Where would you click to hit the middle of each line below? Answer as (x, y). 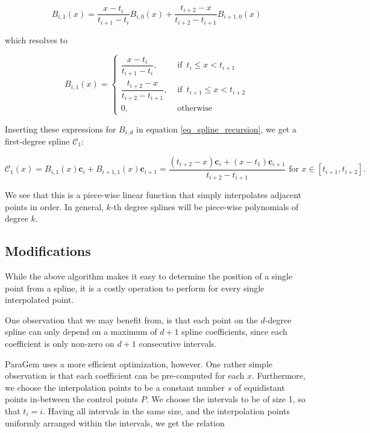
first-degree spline (37, 141)
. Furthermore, (278, 375)
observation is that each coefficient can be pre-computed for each (125, 375)
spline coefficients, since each (234, 332)
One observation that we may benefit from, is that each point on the (131, 319)
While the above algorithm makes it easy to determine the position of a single (149, 276)
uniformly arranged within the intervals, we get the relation (115, 422)
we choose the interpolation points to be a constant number (115, 387)
